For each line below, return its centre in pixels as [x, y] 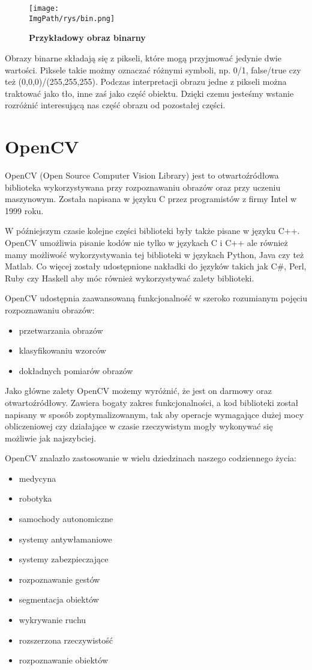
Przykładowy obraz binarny [87, 38]
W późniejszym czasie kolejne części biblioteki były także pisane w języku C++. [152, 231]
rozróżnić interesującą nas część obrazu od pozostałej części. [115, 105]
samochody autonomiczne [66, 519]
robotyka [35, 498]
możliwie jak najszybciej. [51, 438]
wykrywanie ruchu [52, 620]
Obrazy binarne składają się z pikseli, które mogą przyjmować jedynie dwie [143, 57]
